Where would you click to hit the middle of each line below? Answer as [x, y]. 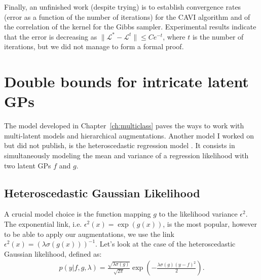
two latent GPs [28, 165]
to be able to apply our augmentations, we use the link [89, 234]
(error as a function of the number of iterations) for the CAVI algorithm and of [127, 16]
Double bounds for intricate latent [126, 81]
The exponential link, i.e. [43, 224]
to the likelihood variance [198, 214]
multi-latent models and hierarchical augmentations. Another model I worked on [129, 135]
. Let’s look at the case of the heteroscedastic [165, 244]
